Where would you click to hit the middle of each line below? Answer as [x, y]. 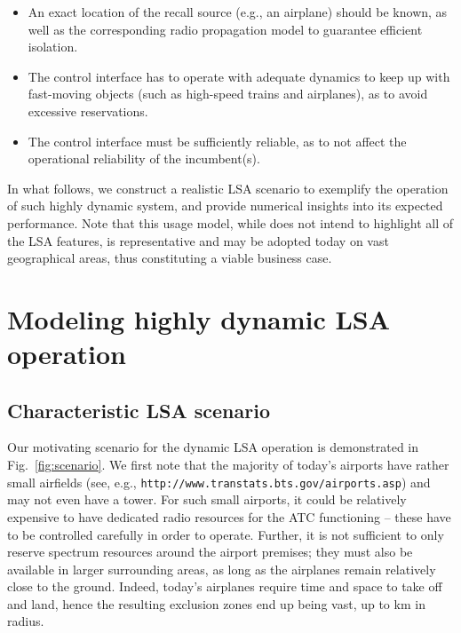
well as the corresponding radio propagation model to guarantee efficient [225, 29]
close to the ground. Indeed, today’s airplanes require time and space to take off [225, 586]
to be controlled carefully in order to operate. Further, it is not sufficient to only [226, 534]
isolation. [53, 47]
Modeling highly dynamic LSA [199, 318]
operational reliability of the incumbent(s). [144, 158]
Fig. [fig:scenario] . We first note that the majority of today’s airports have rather [228, 465]
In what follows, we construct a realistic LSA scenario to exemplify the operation [228, 188]
